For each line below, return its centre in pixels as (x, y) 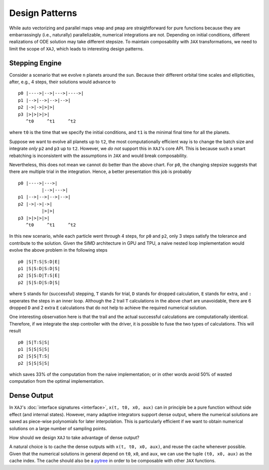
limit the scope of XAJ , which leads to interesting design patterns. (76, 49)
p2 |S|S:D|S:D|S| (39, 282)
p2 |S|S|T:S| (34, 356)
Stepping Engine (35, 63)
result (15, 331)
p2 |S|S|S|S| (34, 363)
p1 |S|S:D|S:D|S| (39, 268)
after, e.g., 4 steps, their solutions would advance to (63, 82)
